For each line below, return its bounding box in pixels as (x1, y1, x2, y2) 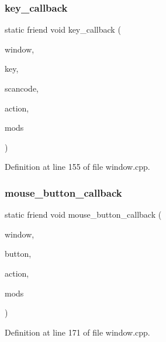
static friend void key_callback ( (5, 23, 121, 36)
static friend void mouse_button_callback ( (5, 208, 162, 221)
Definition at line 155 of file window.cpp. (5, 160, 150, 173)
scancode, (5, 82, 39, 94)
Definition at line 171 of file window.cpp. (5, 326, 150, 338)
